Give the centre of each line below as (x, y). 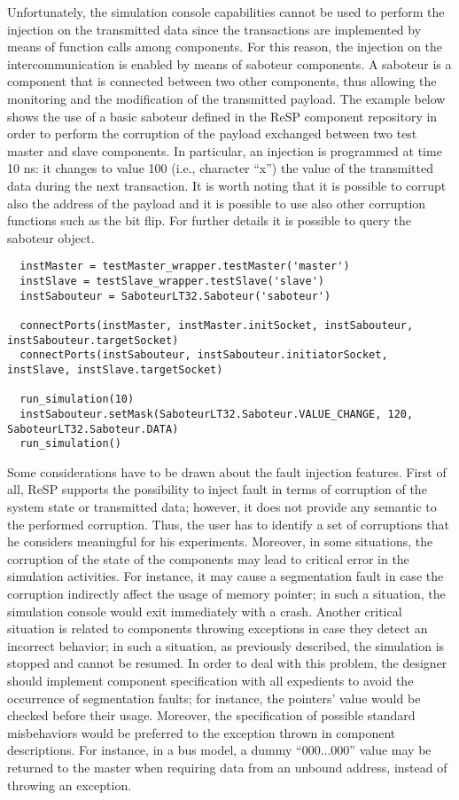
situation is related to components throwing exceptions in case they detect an (218, 628)
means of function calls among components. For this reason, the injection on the (225, 47)
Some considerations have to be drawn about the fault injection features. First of (227, 471)
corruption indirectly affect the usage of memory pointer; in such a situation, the (226, 593)
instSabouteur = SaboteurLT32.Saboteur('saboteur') (175, 296)
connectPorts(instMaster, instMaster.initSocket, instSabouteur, (217, 325)
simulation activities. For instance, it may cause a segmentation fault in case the (226, 576)
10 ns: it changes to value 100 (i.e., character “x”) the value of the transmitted (220, 168)
